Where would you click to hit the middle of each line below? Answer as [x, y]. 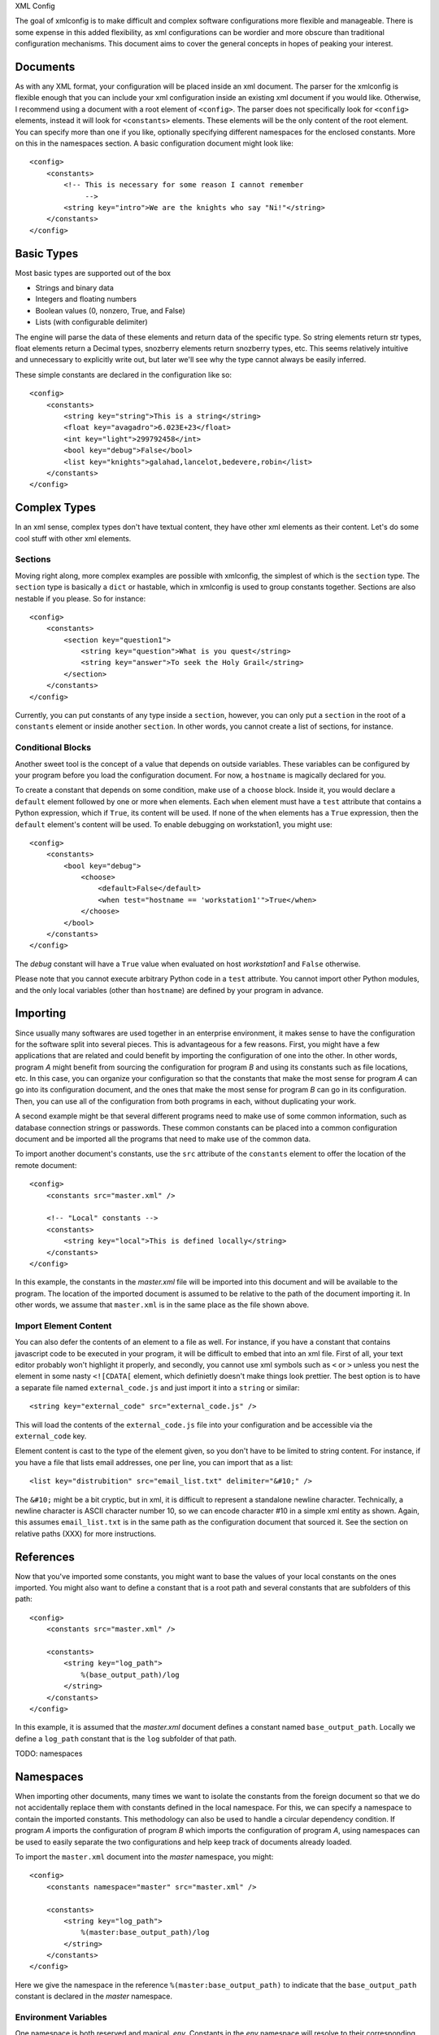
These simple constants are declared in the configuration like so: [123, 374]
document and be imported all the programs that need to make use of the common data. [163, 1139]
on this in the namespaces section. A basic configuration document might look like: [154, 143]
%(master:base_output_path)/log [146, 1932]
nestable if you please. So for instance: [80, 598]
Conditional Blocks [53, 747]
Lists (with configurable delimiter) [91, 322]
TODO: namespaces [49, 1753]
